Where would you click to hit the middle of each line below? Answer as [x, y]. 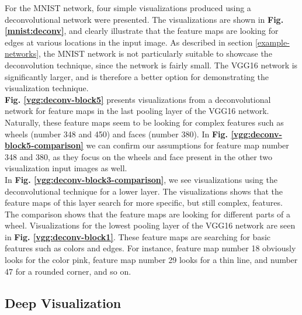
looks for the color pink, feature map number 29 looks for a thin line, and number [151, 260]
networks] [22, 53]
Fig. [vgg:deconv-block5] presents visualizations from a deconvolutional [138, 99]
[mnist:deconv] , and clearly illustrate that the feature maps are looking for [142, 31]
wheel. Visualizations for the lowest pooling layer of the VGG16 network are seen [150, 225]
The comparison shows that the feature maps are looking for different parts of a [148, 214]
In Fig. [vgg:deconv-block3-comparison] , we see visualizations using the [141, 179]
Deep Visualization [63, 302]
